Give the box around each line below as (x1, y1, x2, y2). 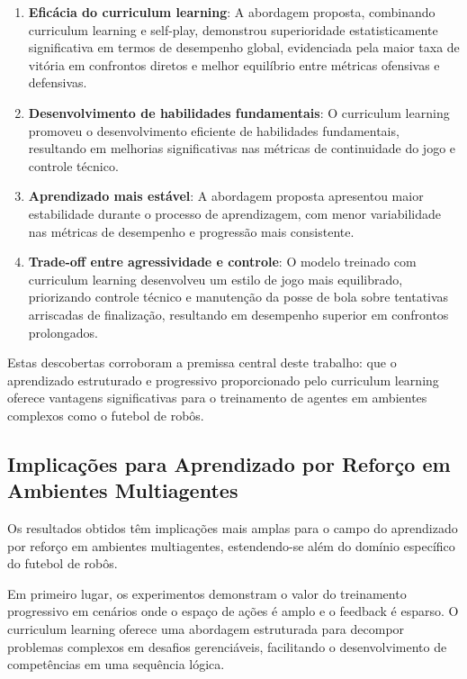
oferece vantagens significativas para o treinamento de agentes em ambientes (7, 388, 427, 407)
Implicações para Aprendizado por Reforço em (7, 449, 451, 477)
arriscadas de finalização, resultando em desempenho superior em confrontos (28, 304, 449, 323)
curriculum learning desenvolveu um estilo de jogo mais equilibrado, (28, 269, 403, 288)
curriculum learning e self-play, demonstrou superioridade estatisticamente (28, 20, 438, 39)
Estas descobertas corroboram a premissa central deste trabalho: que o (7, 353, 397, 372)
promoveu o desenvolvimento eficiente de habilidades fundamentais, (28, 121, 400, 140)
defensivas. (28, 73, 87, 92)
